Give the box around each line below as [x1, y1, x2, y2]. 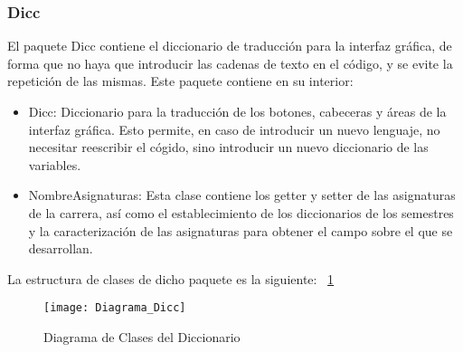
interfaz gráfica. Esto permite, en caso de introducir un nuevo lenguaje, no [28, 119, 440, 138]
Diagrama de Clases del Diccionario [43, 328, 241, 346]
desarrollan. [28, 239, 93, 258]
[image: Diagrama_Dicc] [43, 301, 186, 315]
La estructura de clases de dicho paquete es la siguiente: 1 [7, 269, 335, 288]
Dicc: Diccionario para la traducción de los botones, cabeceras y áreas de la [28, 102, 447, 120]
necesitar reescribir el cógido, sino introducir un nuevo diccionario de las [28, 138, 429, 157]
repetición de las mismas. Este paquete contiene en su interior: [7, 71, 354, 90]
